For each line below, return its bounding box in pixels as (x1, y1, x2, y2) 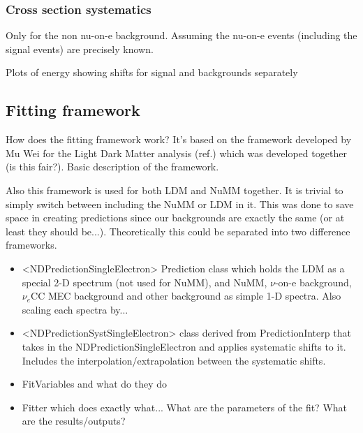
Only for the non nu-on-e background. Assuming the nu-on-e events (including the (6, 28, 357, 43)
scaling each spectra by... (22, 302, 128, 316)
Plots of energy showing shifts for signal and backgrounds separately (6, 65, 298, 80)
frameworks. (6, 237, 57, 252)
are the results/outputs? (22, 413, 126, 428)
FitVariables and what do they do (22, 376, 168, 391)
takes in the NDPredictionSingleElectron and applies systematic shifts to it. (22, 339, 346, 353)
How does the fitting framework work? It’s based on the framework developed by (6, 132, 352, 147)
